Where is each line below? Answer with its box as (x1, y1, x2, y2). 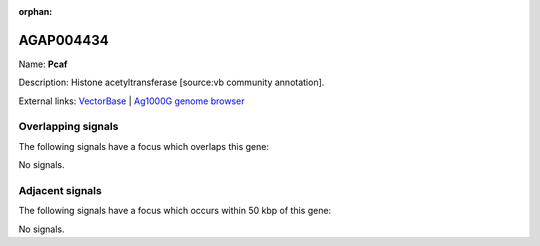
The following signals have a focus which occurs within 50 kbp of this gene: (18, 205, 332, 217)
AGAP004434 (18, 31, 109, 49)
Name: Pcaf (18, 58, 68, 70)
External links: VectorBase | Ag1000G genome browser (18, 95, 245, 107)
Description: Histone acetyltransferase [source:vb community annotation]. (18, 76, 325, 89)
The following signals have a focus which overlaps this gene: (18, 140, 270, 152)
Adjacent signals (18, 183, 102, 197)
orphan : (18, 6, 53, 17)
